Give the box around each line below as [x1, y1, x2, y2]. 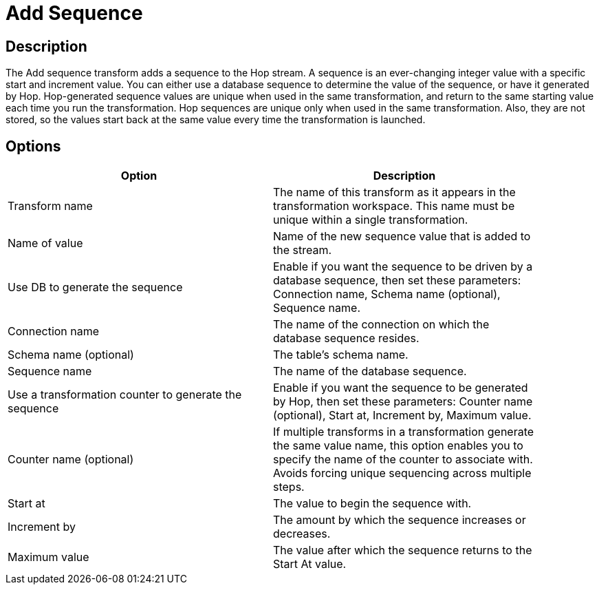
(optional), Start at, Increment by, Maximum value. [273, 408, 532, 423]
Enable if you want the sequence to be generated [273, 381, 528, 395]
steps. [273, 480, 305, 494]
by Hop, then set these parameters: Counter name [273, 394, 533, 409]
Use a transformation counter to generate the [8, 388, 242, 402]
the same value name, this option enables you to [273, 439, 523, 453]
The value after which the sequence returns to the [273, 543, 532, 558]
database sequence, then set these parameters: [273, 273, 521, 288]
